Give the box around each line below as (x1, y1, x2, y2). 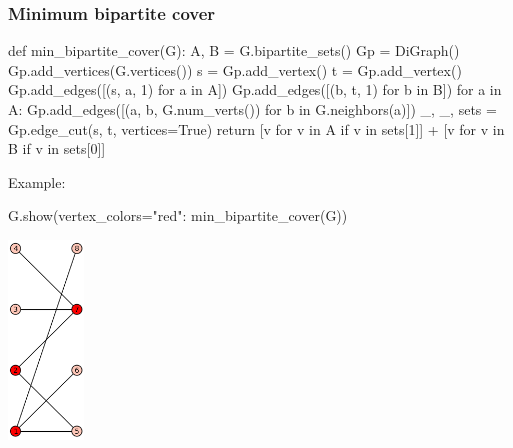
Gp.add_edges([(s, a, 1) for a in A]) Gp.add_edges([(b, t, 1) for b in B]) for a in (8, 79, 502, 100)
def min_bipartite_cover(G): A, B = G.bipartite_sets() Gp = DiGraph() (8, 40, 460, 61)
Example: (8, 171, 66, 192)
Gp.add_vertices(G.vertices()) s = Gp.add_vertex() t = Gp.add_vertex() (8, 59, 462, 80)
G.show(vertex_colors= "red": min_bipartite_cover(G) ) (8, 205, 348, 226)
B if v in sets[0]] (8, 138, 106, 159)
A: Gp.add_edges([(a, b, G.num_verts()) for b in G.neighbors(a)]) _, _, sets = (8, 99, 497, 119)
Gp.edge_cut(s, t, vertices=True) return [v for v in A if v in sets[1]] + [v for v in (8, 118, 505, 139)
